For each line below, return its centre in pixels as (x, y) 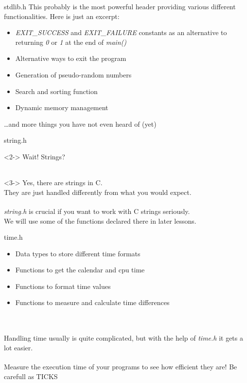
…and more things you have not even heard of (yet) (80, 124)
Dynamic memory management (62, 107)
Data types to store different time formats (78, 253)
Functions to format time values (63, 286)
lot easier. (18, 347)
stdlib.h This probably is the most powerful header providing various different (120, 6)
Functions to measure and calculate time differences (92, 302)
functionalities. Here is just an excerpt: (62, 16)
